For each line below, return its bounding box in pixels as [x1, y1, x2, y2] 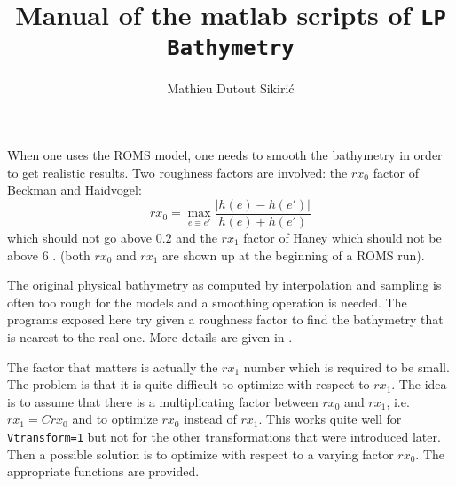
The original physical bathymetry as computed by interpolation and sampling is [7, 275, 442, 294]
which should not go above [7, 228, 153, 246]
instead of [184, 410, 237, 428]
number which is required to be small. [243, 357, 450, 376]
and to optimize [72, 410, 158, 428]
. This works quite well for [258, 410, 402, 428]
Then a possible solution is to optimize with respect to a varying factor [7, 444, 394, 463]
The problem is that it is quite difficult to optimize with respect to [7, 375, 370, 394]
